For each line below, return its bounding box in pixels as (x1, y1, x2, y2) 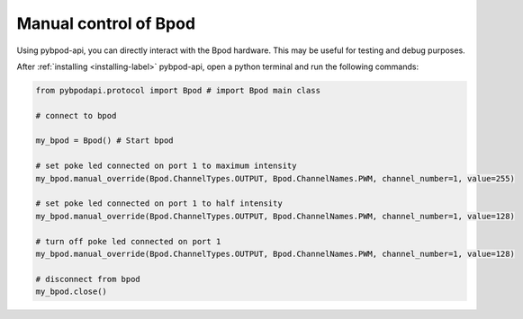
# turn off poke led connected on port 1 (35, 236, 221, 246)
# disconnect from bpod (35, 274, 141, 284)
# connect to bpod (35, 111, 117, 120)
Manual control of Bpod (16, 13, 196, 33)
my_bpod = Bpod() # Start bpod (35, 136, 175, 146)
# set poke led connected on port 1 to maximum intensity (35, 161, 297, 171)
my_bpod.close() (35, 287, 108, 297)
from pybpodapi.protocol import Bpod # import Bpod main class (35, 85, 321, 95)
